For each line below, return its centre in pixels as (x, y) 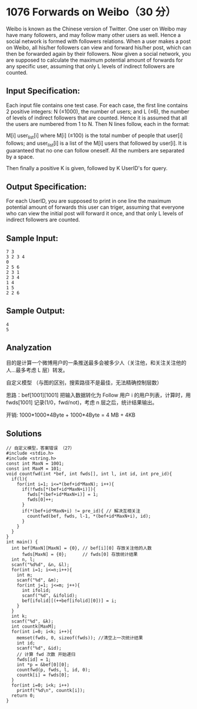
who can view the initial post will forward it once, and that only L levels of (95, 214)
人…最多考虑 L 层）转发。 (37, 370)
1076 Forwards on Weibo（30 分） (91, 12)
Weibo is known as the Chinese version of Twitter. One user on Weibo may (96, 29)
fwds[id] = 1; (34, 660)
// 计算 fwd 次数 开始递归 (46, 655)
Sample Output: (36, 311)
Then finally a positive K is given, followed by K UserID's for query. (87, 168)
